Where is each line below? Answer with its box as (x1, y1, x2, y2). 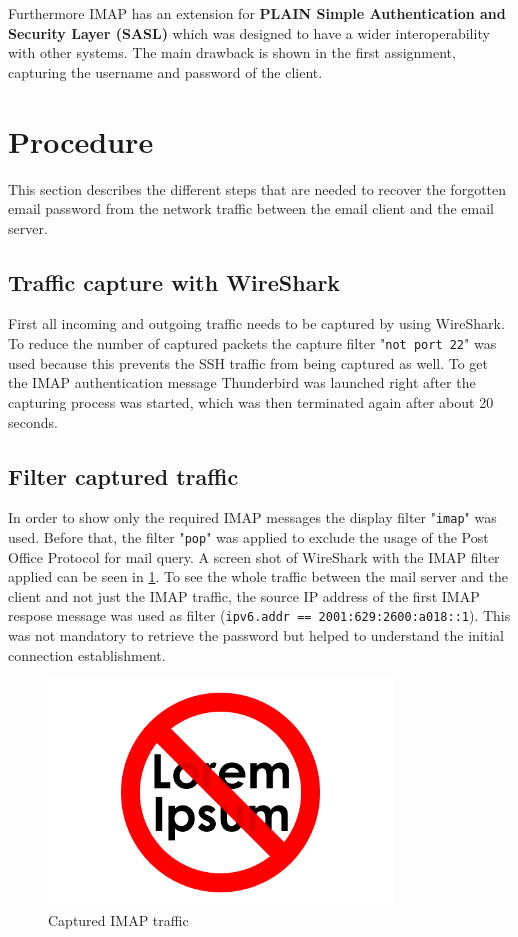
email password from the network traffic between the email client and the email (8, 198, 494, 219)
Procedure (8, 120, 154, 161)
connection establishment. (8, 644, 166, 665)
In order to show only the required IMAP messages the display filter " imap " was (8, 507, 497, 528)
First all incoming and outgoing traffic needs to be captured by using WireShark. (8, 313, 505, 334)
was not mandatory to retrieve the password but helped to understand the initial (8, 625, 504, 646)
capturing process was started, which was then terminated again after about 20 (8, 391, 494, 412)
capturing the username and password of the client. (8, 61, 323, 82)
